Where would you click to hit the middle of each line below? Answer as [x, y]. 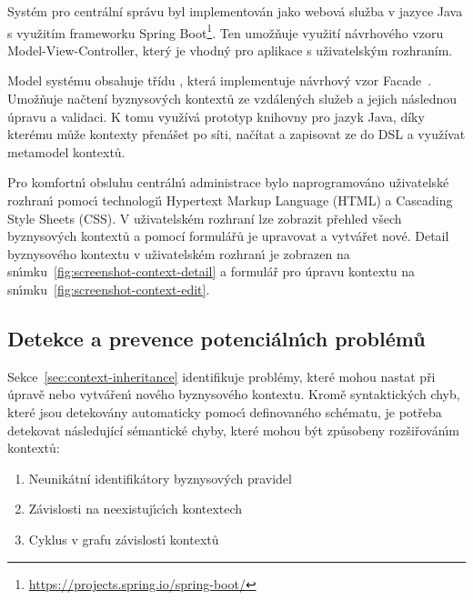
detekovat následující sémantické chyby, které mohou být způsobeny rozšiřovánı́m [234, 430]
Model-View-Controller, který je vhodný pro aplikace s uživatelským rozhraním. [230, 50]
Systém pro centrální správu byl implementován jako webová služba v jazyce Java [235, 11]
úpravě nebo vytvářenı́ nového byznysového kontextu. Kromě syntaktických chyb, [234, 394]
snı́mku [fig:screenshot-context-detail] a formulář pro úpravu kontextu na [211, 271]
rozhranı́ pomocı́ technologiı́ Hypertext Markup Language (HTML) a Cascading [230, 200]
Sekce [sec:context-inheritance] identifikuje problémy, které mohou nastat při [221, 376]
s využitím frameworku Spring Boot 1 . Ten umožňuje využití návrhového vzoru [226, 31]
